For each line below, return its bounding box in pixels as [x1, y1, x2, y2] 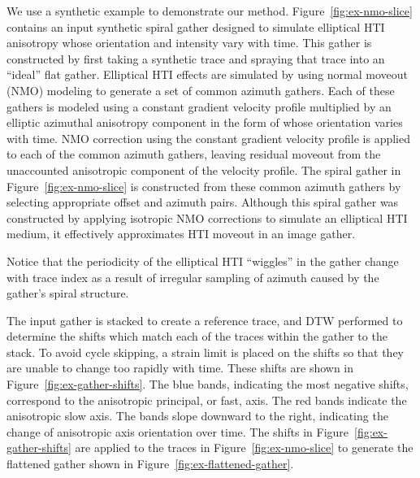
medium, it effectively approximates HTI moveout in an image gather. [6, 225, 356, 242]
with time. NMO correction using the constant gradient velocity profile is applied [6, 129, 411, 146]
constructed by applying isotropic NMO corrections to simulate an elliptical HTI [6, 209, 408, 226]
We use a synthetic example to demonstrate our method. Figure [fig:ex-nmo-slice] [6, 2, 413, 19]
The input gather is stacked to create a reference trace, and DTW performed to [6, 311, 403, 328]
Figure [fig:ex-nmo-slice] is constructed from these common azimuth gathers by [6, 177, 401, 194]
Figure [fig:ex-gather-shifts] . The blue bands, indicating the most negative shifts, [6, 376, 409, 393]
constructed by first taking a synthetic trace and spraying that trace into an [6, 50, 385, 67]
